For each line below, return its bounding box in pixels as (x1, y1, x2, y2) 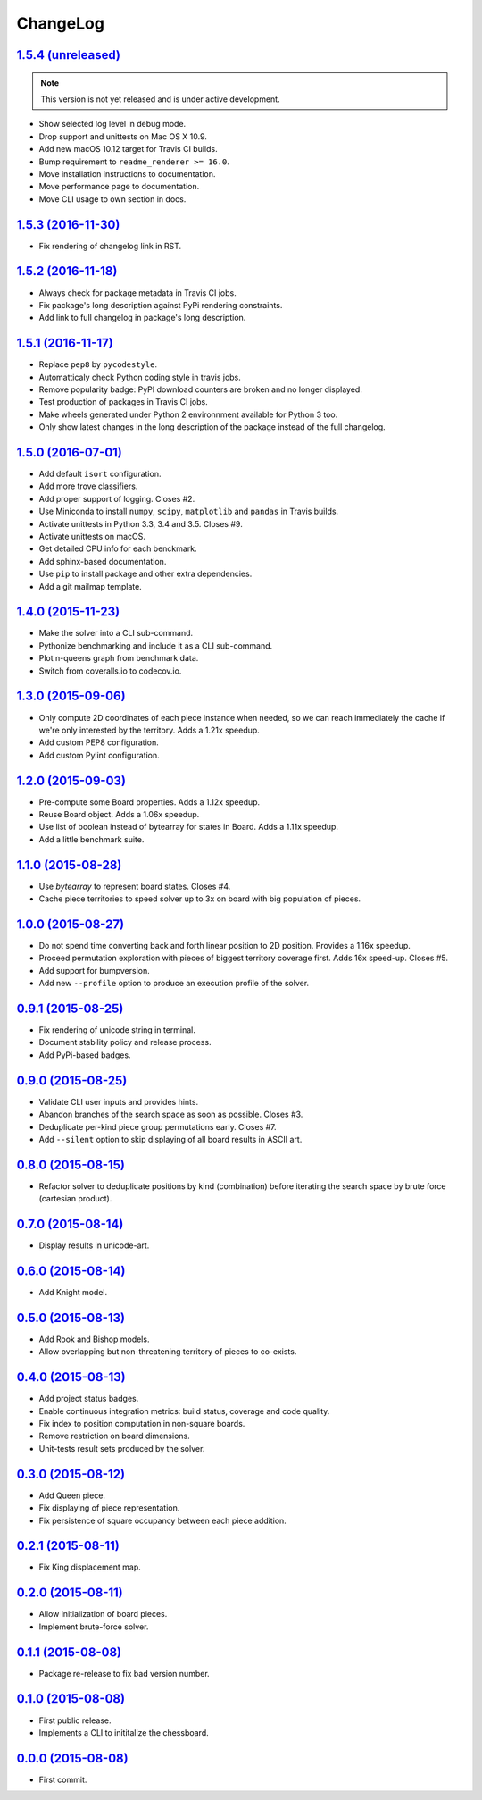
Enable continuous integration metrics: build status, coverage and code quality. (38, 1405, 330, 1416)
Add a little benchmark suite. (38, 833, 145, 844)
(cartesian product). (38, 1193, 112, 1204)
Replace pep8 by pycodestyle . (38, 359, 158, 370)
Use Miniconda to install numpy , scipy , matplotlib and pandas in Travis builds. (38, 506, 339, 517)
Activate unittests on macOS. (38, 532, 146, 541)
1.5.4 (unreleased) (16, 47, 120, 63)
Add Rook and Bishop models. (38, 1334, 150, 1344)
